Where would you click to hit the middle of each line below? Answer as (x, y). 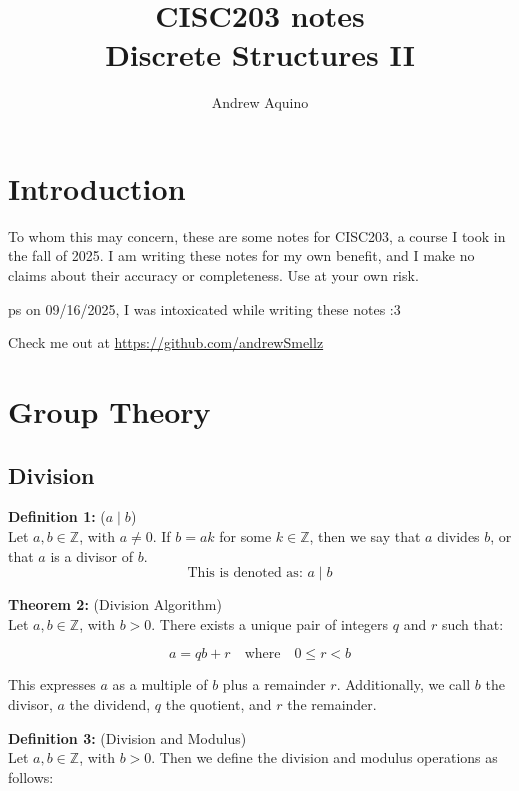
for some (245, 535)
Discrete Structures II (260, 54)
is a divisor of (92, 555)
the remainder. (332, 703)
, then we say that (365, 535)
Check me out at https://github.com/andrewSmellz (166, 342)
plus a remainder (274, 684)
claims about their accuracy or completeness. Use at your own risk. (213, 275)
